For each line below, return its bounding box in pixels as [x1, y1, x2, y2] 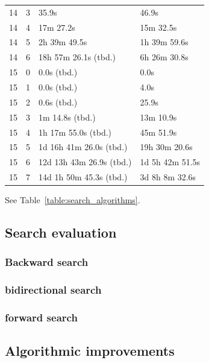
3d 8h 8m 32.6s [140, 171, 196, 183]
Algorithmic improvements [5, 341, 175, 360]
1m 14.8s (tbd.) [39, 110, 96, 123]
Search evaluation [5, 223, 117, 242]
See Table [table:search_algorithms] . [5, 194, 140, 206]
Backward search [5, 254, 89, 270]
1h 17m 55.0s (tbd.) [39, 125, 112, 138]
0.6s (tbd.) [39, 95, 78, 108]
